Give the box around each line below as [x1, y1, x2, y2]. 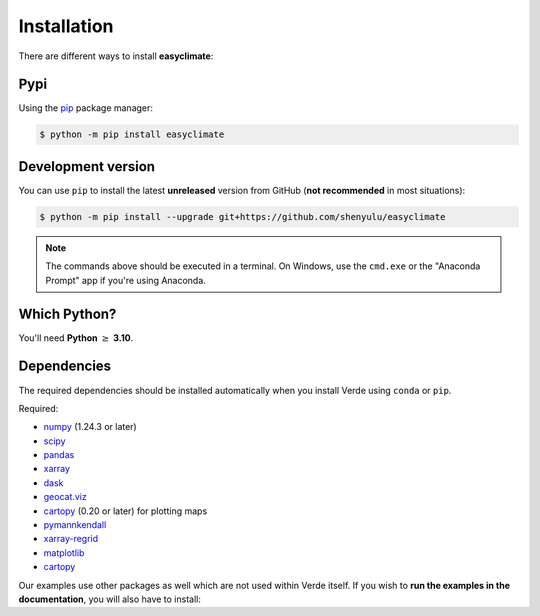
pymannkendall [43, 519, 107, 531]
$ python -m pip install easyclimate [39, 129, 225, 140]
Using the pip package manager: [18, 102, 154, 114]
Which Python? [18, 305, 117, 322]
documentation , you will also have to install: [18, 593, 202, 605]
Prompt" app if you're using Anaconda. [45, 274, 207, 286]
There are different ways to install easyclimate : [18, 50, 214, 62]
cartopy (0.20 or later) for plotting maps [43, 505, 208, 517]
